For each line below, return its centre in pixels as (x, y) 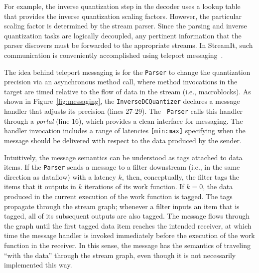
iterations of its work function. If (134, 186)
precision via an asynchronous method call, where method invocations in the (121, 82)
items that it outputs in (40, 186)
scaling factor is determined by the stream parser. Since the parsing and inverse (126, 26)
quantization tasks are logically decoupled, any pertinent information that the (123, 35)
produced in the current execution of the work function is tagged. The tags (118, 196)
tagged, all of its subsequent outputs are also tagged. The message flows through (127, 216)
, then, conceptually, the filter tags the (180, 176)
